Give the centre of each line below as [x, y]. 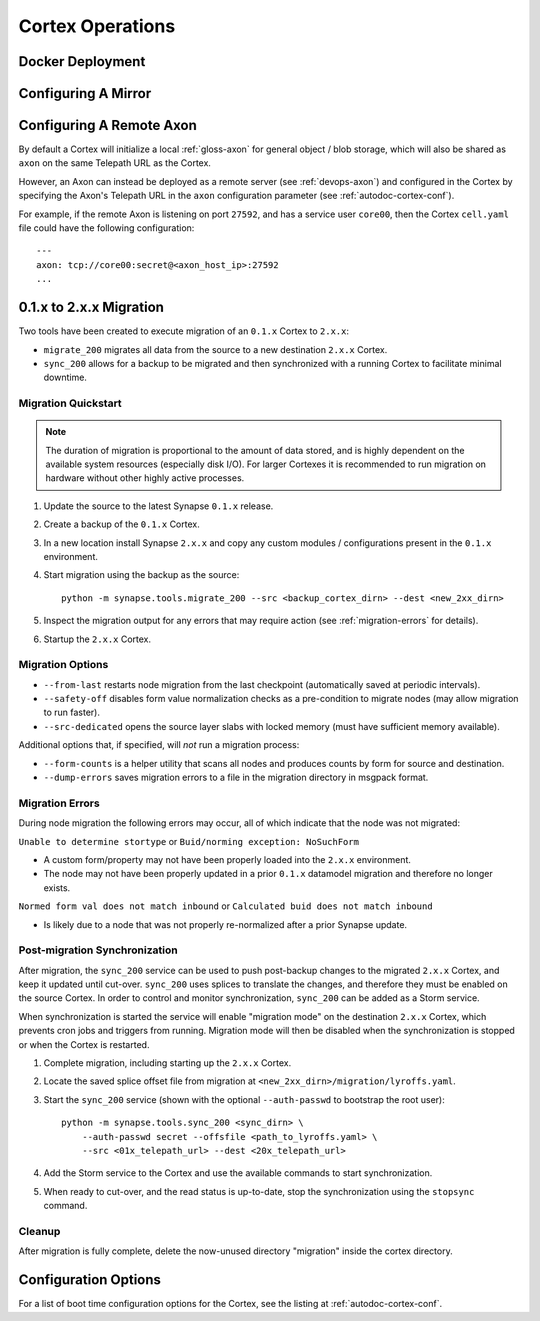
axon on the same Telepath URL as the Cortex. [115, 163]
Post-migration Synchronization [98, 950]
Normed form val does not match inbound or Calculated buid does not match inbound [226, 906]
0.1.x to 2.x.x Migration [91, 307]
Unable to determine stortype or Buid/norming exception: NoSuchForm [189, 841]
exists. [57, 887]
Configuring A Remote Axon [107, 125]
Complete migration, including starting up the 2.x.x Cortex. [167, 1063]
